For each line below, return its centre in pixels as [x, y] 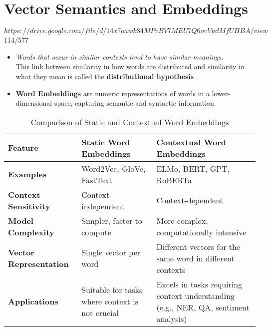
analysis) [172, 318]
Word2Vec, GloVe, [114, 168]
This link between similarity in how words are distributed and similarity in [130, 66]
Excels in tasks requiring [199, 284]
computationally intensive [201, 232]
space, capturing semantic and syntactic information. [135, 103]
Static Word [106, 142]
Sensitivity [29, 206]
